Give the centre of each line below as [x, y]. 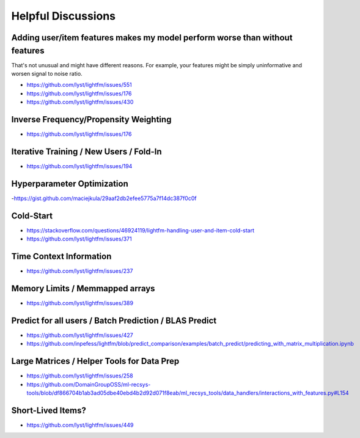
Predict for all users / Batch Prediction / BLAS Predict [114, 320]
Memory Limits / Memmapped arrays [83, 288]
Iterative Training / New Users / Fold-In [86, 151]
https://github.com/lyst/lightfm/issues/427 [80, 335]
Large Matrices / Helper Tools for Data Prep [95, 361]
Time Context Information [61, 257]
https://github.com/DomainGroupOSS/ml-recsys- [89, 384]
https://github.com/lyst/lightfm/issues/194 [79, 166]
